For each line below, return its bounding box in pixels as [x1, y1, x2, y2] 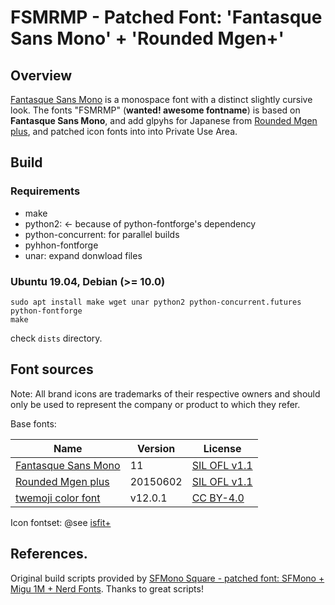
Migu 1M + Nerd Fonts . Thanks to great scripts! [10, 582, 204, 595]
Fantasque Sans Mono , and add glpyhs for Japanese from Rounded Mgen [10, 115, 318, 126]
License [203, 441, 242, 455]
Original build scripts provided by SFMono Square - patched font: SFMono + [10, 572, 325, 584]
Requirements [10, 184, 81, 198]
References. [10, 546, 88, 563]
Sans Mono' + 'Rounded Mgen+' [10, 27, 285, 50]
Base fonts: [10, 417, 57, 430]
